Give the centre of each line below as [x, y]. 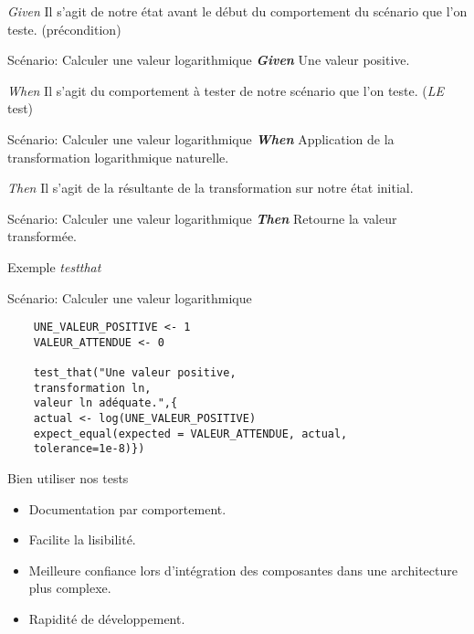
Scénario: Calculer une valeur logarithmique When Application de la [201, 138]
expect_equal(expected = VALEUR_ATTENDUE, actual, [190, 433]
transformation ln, [92, 388]
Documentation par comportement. [127, 508]
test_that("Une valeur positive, [135, 373]
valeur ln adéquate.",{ [105, 403]
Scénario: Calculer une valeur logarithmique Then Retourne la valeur [202, 218]
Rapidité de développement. [107, 618]
